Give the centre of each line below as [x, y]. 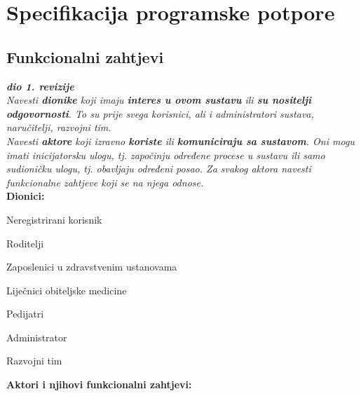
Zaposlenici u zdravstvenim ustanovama [92, 267]
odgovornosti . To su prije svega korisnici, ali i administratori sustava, [160, 113]
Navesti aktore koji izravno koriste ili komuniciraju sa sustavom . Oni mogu [180, 141]
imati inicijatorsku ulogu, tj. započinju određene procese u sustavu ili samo [166, 155]
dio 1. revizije [40, 86]
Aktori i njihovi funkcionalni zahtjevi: [99, 384]
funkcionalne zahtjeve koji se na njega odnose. [105, 182]
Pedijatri [25, 314]
